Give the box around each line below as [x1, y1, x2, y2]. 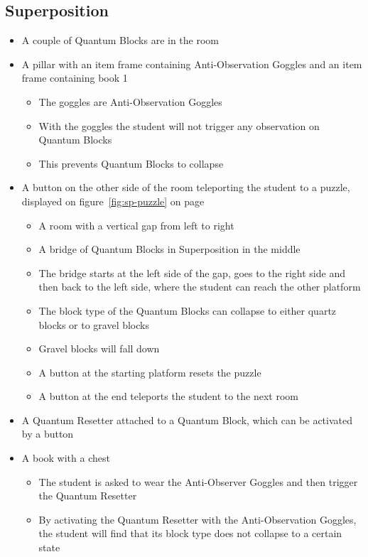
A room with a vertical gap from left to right [38, 217, 234, 232]
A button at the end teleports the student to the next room [38, 389, 298, 404]
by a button [21, 426, 74, 441]
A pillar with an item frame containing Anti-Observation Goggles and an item [21, 56, 362, 71]
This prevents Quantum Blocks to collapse [38, 156, 224, 171]
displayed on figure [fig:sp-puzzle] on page [21, 193, 205, 208]
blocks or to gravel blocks [38, 317, 149, 332]
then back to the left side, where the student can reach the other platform [38, 279, 361, 294]
